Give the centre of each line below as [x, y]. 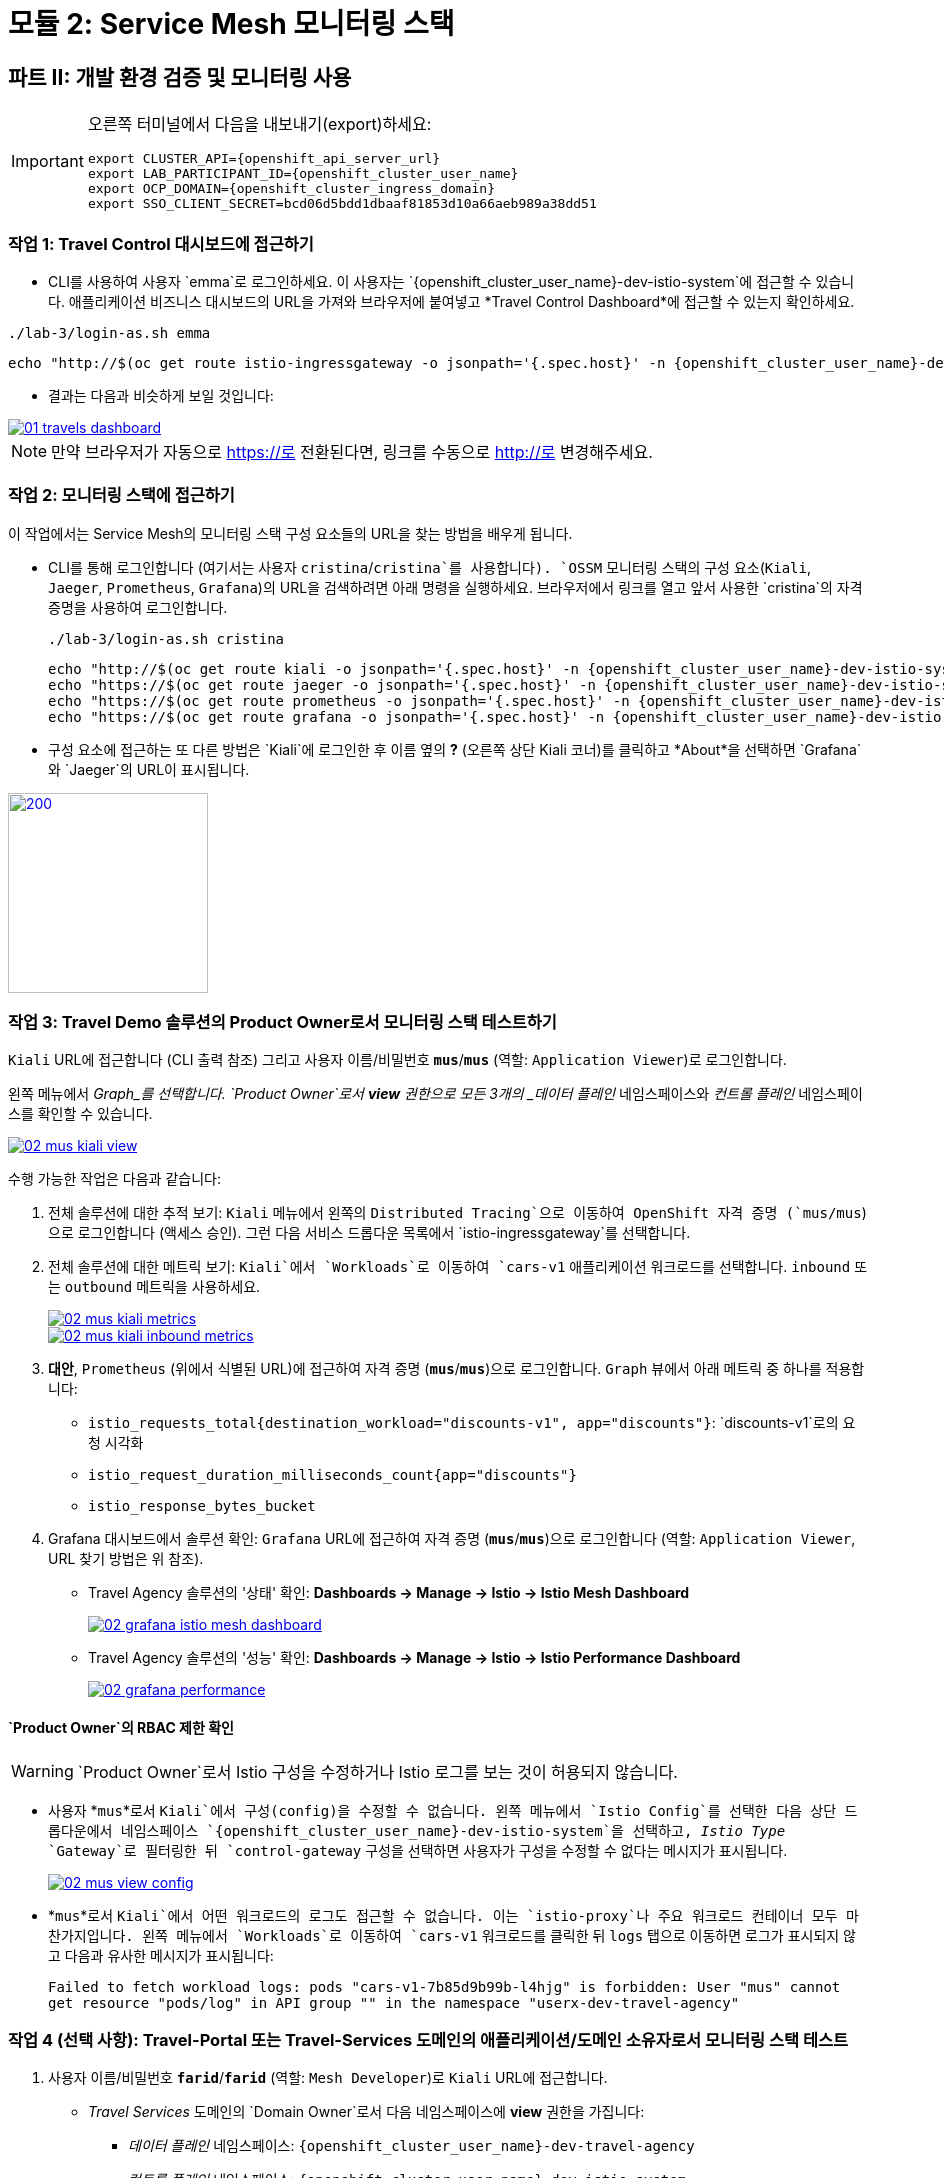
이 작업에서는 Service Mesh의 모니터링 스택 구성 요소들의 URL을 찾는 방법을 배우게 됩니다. [290, 533]
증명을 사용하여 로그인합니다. [138, 607]
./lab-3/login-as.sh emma [109, 332]
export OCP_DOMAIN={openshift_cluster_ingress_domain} [291, 189]
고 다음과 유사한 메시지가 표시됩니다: [161, 1955]
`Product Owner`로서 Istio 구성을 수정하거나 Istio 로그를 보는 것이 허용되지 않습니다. [377, 1771]
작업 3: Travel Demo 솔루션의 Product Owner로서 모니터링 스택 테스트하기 [282, 1022]
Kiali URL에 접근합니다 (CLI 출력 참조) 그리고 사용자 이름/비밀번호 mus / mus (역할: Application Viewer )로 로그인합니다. [397, 1060]
